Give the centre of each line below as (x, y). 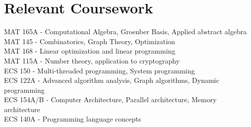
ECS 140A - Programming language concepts (73, 119)
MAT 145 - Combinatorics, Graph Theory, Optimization (90, 41)
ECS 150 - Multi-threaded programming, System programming (99, 70)
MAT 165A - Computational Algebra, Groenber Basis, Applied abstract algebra (125, 32)
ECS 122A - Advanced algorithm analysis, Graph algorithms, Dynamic (112, 80)
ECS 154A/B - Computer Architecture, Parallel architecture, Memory (110, 99)
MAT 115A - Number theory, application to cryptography (92, 60)
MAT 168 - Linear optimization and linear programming (90, 51)
